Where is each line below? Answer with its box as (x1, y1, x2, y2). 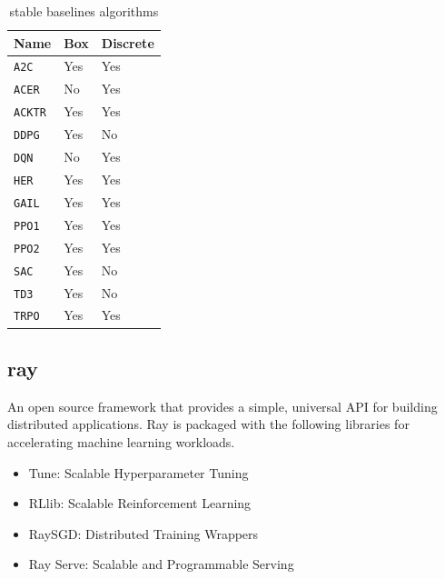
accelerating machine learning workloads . (7, 432, 235, 451)
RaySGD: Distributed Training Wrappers (28, 524, 259, 543)
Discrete (101, 33, 154, 52)
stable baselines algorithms (9, 2, 159, 20)
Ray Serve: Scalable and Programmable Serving (28, 554, 294, 574)
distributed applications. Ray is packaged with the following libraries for (7, 414, 410, 434)
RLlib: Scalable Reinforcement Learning (28, 494, 252, 513)
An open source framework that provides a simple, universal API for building (7, 396, 438, 415)
